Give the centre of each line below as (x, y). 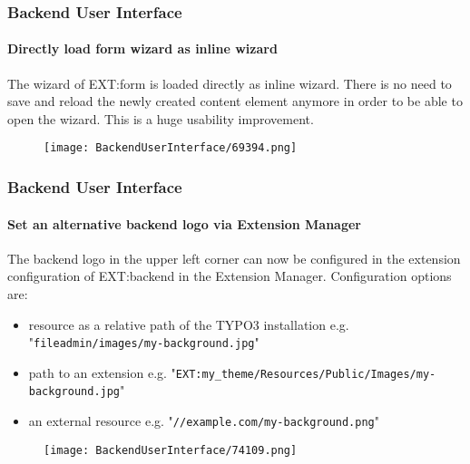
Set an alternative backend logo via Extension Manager (185, 223)
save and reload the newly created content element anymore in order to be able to (235, 101)
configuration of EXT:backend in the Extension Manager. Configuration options (230, 276)
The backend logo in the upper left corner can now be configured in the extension (234, 258)
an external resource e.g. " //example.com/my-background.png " (204, 421)
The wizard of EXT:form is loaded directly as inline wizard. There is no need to (230, 83)
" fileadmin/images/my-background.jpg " (144, 342)
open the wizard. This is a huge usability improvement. (161, 118)
